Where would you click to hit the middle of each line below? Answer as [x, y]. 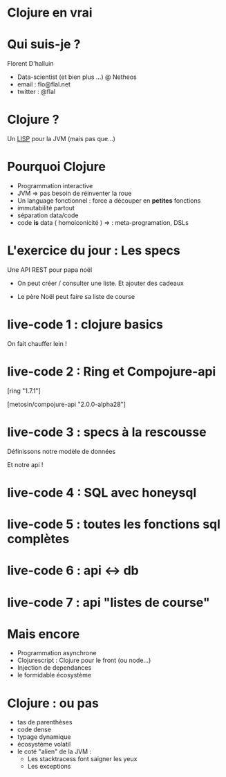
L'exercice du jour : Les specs [94, 251]
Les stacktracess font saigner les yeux [82, 759]
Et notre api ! [25, 464]
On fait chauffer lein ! [37, 343]
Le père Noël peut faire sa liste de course [76, 296]
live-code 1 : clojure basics [85, 325]
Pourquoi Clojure [56, 167]
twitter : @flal [36, 92]
